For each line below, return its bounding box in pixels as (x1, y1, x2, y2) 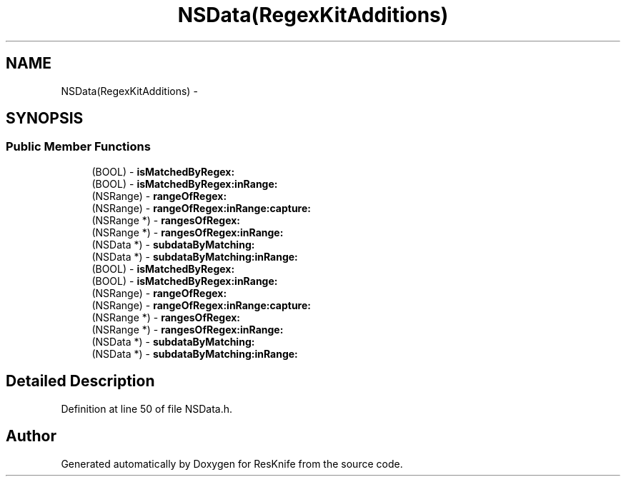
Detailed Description (6, 372, 155, 391)
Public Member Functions (6, 139, 151, 154)
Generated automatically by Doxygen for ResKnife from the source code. (61, 457, 403, 470)
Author (6, 427, 56, 446)
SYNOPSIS (6, 109, 84, 128)
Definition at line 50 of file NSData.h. (61, 402, 232, 415)
